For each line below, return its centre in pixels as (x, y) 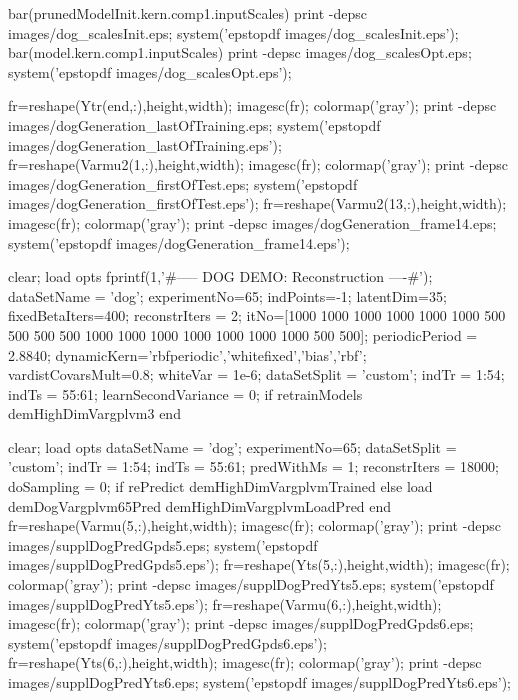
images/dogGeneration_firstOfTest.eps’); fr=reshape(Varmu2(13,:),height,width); (257, 203)
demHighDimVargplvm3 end (94, 413)
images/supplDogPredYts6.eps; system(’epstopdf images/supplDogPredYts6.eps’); (260, 682)
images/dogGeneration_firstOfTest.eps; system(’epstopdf (183, 183)
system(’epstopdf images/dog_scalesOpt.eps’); (150, 71)
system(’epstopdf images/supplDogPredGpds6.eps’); (167, 642)
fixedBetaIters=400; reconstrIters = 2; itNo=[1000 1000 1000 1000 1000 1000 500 (257, 315)
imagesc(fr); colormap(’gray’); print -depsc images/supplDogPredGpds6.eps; (241, 623)
